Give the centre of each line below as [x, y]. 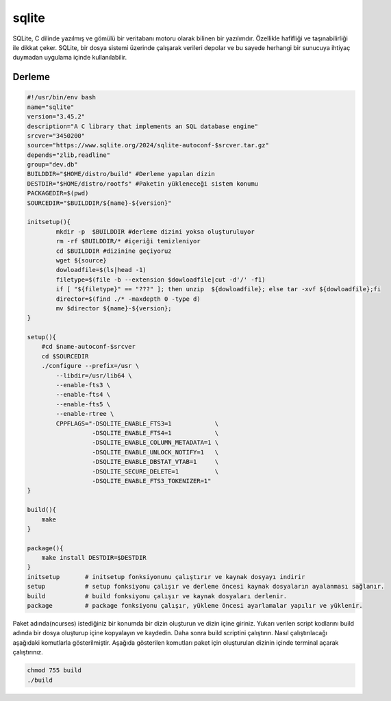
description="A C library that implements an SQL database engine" [143, 126]
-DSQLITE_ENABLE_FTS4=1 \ [155, 433]
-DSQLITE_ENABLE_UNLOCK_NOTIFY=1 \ [155, 452]
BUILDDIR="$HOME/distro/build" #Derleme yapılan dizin [121, 174]
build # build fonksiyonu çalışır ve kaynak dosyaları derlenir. [157, 596]
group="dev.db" [52, 165]
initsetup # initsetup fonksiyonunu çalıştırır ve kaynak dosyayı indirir [166, 577]
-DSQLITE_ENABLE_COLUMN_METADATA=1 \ [155, 443]
